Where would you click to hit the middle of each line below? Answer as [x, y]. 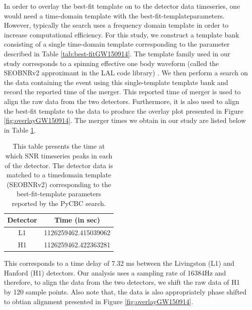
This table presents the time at [59, 146]
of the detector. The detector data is [59, 165]
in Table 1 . [20, 129]
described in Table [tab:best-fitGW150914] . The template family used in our [117, 53]
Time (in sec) [77, 220]
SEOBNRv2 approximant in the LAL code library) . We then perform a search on [126, 73]
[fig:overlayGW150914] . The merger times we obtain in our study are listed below [125, 120]
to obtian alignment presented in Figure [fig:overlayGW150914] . [99, 301]
